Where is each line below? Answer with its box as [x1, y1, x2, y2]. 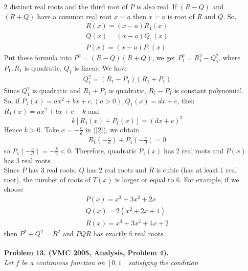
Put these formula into [4, 52, 72, 63]
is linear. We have [74, 62, 128, 73]
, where [219, 52, 241, 63]
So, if [4, 95, 20, 105]
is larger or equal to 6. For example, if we [115, 174, 239, 184]
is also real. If [136, 1, 177, 11]
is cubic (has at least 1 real [156, 165, 237, 175]
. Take [40, 124, 59, 134]
